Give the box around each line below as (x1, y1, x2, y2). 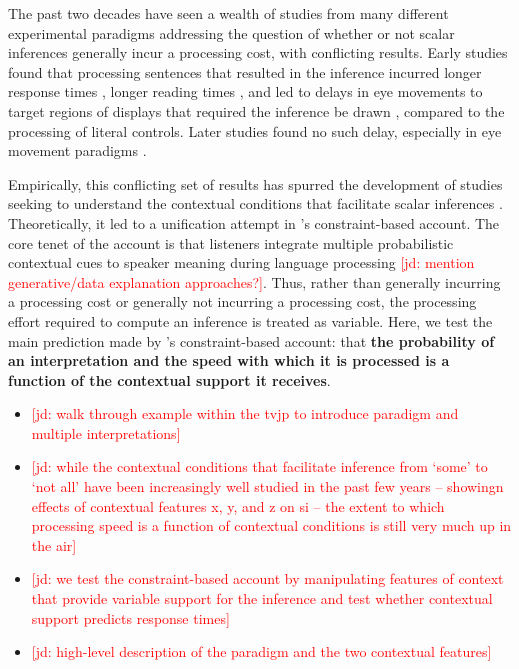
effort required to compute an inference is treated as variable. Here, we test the (8, 310, 493, 331)
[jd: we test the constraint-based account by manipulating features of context (31, 568, 504, 589)
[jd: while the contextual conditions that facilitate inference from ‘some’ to (31, 456, 488, 477)
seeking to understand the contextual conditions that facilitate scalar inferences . (8, 193, 503, 214)
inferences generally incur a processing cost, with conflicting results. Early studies (8, 42, 508, 63)
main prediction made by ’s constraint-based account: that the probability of (8, 330, 495, 351)
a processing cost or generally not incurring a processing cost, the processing (8, 291, 477, 312)
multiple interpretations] (31, 422, 181, 443)
